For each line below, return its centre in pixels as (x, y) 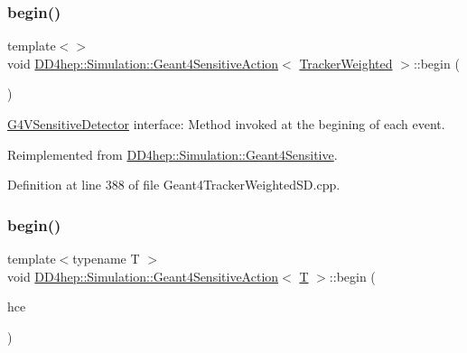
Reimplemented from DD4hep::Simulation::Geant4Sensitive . (173, 154)
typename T (106, 258)
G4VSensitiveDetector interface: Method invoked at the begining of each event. (226, 124)
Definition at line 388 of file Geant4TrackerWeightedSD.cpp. (174, 185)
